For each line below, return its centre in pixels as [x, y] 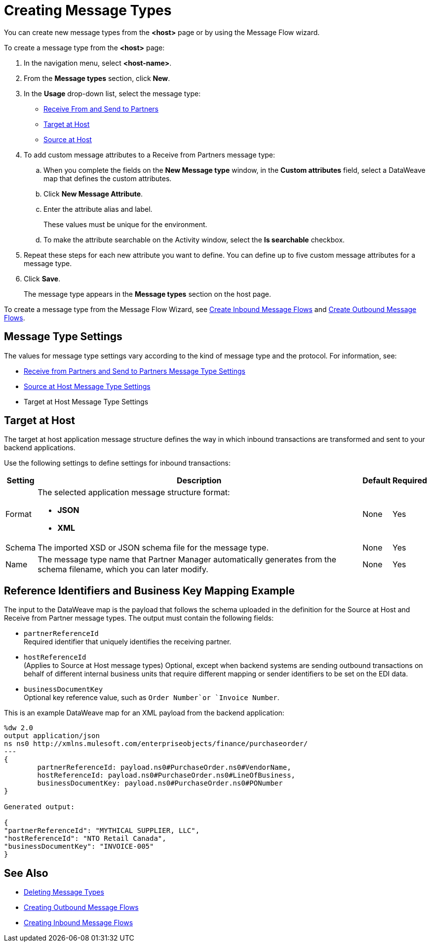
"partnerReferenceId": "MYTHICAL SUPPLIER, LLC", [102, 831]
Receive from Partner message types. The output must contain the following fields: [139, 618]
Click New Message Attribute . [93, 194]
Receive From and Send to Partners [101, 109]
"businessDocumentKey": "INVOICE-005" [79, 847]
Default [377, 481]
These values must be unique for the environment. [125, 224]
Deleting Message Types [64, 892]
